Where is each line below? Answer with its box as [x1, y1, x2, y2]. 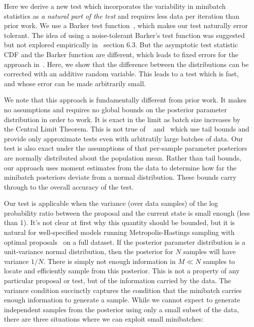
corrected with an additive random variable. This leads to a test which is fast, [4, 68, 239, 79]
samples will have [183, 246, 236, 257]
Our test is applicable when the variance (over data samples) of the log [4, 198, 218, 208]
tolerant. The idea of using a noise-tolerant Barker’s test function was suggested [4, 30, 245, 40]
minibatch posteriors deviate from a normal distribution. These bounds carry [4, 172, 237, 182]
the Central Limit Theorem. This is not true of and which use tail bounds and [4, 124, 250, 134]
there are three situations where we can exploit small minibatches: [4, 314, 204, 324]
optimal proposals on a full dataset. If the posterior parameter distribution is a [4, 236, 246, 247]
